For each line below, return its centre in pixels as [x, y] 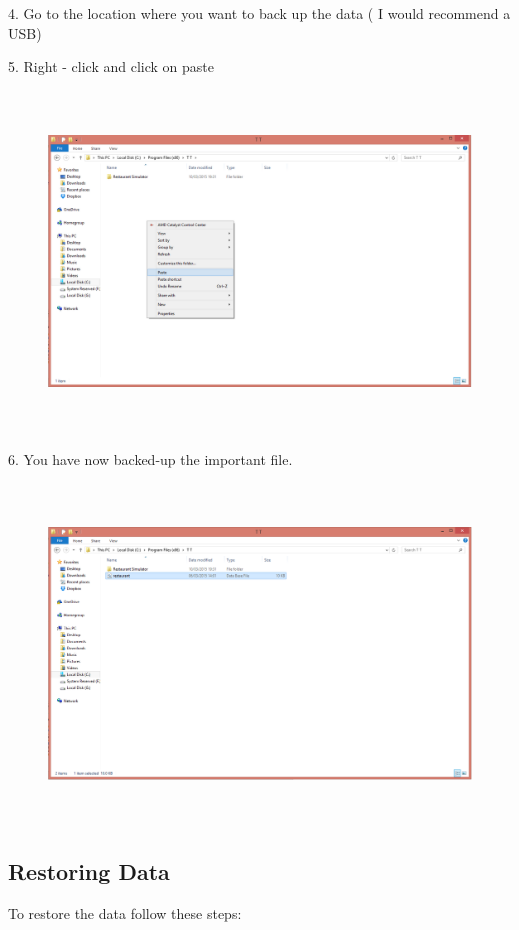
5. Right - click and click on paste [111, 66]
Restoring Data [89, 871]
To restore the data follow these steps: [125, 913]
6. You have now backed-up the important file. [150, 458]
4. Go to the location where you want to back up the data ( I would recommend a [259, 13]
